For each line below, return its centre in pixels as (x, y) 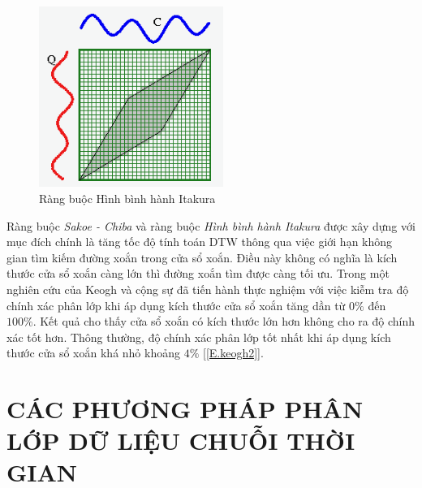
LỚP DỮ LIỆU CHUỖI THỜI (181, 440)
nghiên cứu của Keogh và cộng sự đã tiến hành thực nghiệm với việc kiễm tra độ (208, 289)
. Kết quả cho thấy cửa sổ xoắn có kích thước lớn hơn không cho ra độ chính (224, 321)
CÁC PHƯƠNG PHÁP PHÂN (185, 409)
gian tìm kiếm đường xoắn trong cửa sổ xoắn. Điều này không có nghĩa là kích (202, 257)
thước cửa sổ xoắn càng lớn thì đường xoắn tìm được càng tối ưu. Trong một (198, 273)
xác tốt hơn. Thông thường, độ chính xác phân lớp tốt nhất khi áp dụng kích (199, 337)
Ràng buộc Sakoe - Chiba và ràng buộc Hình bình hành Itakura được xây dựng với (211, 225)
